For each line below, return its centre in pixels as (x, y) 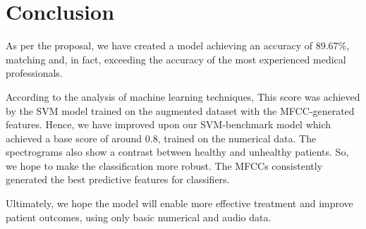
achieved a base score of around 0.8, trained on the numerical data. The (161, 138)
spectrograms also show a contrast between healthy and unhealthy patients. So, (177, 152)
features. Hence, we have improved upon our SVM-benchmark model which (169, 124)
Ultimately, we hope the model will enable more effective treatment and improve (179, 203)
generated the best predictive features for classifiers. (118, 179)
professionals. (34, 73)
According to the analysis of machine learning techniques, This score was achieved (183, 96)
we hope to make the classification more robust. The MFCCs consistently (164, 165)
